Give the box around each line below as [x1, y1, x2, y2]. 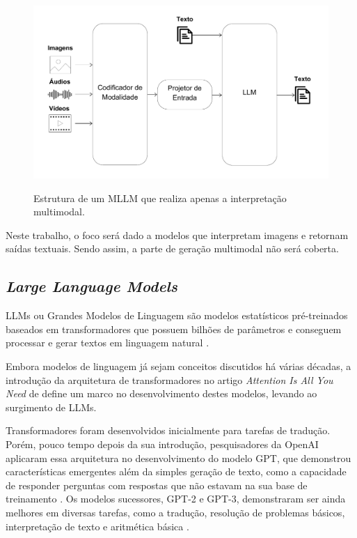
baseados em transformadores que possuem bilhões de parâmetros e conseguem [6, 321, 342, 336]
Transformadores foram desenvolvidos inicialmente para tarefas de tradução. [6, 423, 331, 438]
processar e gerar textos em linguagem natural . [6, 335, 209, 350]
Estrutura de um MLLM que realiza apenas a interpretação [33, 190, 287, 205]
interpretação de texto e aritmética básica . [6, 518, 189, 533]
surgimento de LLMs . [6, 399, 97, 414]
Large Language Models [6, 275, 178, 297]
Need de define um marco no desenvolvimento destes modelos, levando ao [6, 386, 317, 401]
